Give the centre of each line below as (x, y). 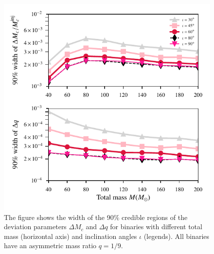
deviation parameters (35, 227)
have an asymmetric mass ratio (50, 245)
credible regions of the (155, 217)
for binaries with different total (156, 227)
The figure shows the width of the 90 (59, 217)
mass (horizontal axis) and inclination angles (71, 236)
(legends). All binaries (177, 236)
